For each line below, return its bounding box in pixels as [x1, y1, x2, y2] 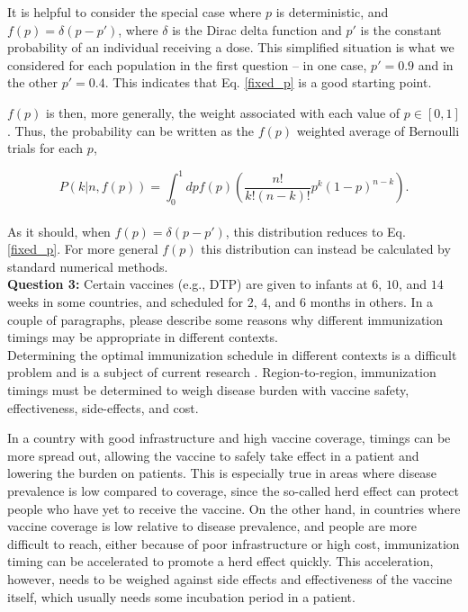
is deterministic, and [275, 3, 389, 21]
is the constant [360, 20, 442, 39]
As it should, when [7, 221, 111, 240]
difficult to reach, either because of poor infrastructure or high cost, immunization [7, 534, 460, 553]
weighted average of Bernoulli [296, 121, 460, 139]
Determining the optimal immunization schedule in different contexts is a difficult [7, 345, 457, 364]
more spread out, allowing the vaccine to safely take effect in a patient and [7, 445, 419, 464]
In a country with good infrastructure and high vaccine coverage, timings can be [7, 428, 451, 447]
